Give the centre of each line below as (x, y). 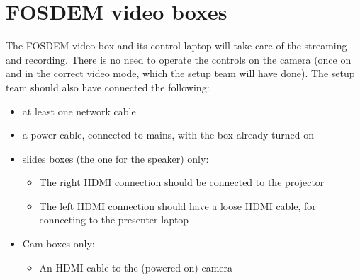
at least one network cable (79, 111)
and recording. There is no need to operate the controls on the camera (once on (179, 59)
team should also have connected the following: (108, 87)
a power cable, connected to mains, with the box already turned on (168, 135)
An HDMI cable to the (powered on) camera (136, 267)
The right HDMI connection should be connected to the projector (182, 182)
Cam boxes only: (58, 244)
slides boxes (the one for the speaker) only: (116, 158)
